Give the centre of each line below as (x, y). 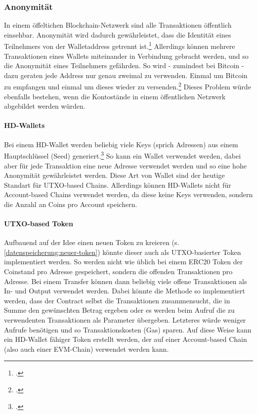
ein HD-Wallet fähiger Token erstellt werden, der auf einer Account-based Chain (126, 339)
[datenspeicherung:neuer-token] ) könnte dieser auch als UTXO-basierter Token (123, 252)
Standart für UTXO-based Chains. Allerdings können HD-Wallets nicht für (118, 185)
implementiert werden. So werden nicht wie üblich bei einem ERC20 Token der (124, 262)
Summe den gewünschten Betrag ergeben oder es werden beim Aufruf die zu (119, 310)
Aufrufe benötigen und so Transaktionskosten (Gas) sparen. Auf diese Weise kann (128, 329)
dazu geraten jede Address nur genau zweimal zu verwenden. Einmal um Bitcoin (126, 75)
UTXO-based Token (39, 224)
